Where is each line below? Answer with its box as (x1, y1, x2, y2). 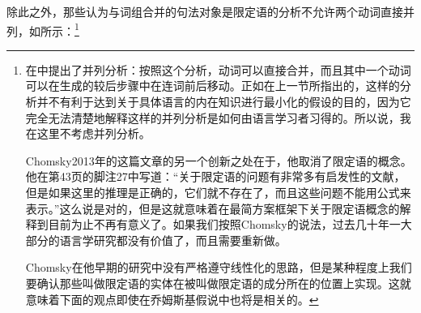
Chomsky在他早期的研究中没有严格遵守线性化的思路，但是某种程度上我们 (25, 259, 412, 276)
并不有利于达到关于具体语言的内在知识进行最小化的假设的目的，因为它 (36, 93, 411, 110)
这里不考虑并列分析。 (36, 125, 151, 142)
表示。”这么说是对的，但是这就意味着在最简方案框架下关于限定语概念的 (25, 199, 400, 217)
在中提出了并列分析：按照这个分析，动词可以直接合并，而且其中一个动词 (25, 61, 411, 78)
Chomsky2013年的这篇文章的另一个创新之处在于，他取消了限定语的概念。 (25, 152, 412, 169)
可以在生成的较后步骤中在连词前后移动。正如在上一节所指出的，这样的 (25, 77, 400, 94)
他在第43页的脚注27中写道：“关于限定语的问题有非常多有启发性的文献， (25, 168, 406, 185)
